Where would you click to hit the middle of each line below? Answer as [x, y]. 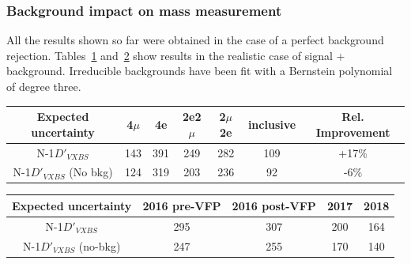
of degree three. [44, 86]
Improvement [353, 132]
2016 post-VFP [274, 205]
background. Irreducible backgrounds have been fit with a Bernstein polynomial [200, 71]
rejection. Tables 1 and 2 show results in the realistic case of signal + [176, 55]
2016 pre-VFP [182, 205]
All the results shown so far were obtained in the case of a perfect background [195, 40]
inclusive [272, 124]
